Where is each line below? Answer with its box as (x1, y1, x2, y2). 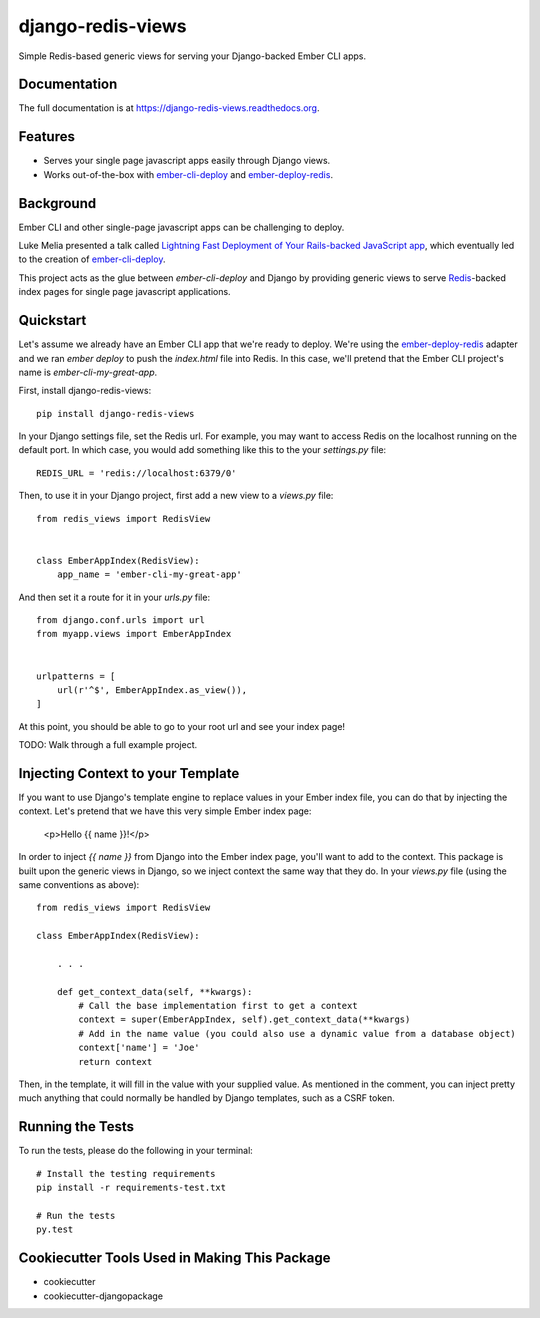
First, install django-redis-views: (18, 385, 152, 397)
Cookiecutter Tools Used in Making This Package (18, 1250, 331, 1267)
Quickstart (18, 312, 87, 329)
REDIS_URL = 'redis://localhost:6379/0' (36, 467, 237, 479)
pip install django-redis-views (36, 408, 195, 419)
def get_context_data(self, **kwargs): (56, 986, 253, 997)
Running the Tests (18, 1118, 135, 1135)
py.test (36, 1224, 74, 1235)
